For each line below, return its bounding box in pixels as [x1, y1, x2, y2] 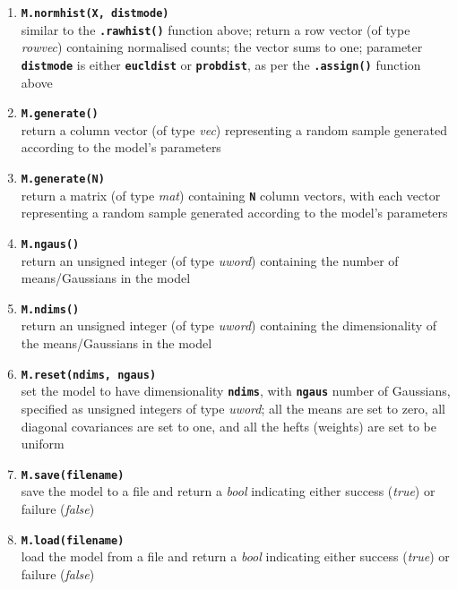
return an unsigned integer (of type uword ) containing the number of [21, 251, 399, 269]
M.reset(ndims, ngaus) [21, 368, 157, 381]
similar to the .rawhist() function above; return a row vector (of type [21, 20, 410, 38]
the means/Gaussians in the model [21, 334, 212, 352]
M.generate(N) [21, 173, 105, 185]
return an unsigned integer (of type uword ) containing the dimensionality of [21, 316, 437, 335]
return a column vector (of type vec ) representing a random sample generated [21, 120, 447, 139]
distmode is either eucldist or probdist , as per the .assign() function [21, 55, 421, 73]
